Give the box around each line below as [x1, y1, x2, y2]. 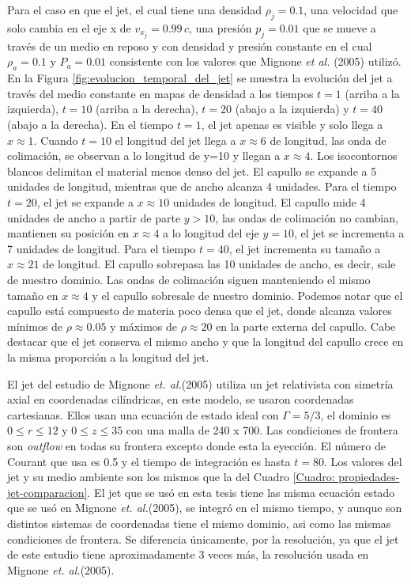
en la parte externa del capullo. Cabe [216, 317, 396, 334]
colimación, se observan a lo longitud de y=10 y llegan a [7, 147, 281, 164]
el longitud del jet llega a [115, 131, 236, 148]
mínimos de [7, 317, 63, 334]
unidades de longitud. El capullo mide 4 [172, 194, 366, 210]
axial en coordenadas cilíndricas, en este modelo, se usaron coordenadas [7, 391, 354, 408]
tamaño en [7, 286, 58, 303]
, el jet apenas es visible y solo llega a [201, 116, 383, 133]
